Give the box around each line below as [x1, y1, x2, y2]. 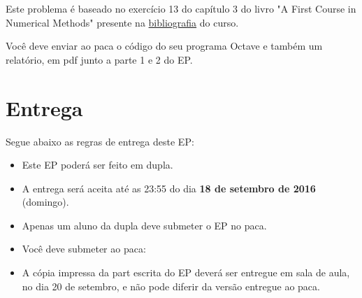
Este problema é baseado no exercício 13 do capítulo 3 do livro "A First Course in [6, 1, 356, 15]
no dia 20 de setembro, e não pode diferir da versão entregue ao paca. [22, 278, 320, 293]
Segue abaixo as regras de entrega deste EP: [6, 134, 194, 148]
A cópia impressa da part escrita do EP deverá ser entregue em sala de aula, [22, 265, 350, 280]
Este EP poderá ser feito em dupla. [22, 157, 173, 172]
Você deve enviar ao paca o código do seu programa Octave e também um [6, 38, 323, 53]
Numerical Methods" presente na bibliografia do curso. [6, 15, 239, 29]
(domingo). [22, 194, 69, 209]
